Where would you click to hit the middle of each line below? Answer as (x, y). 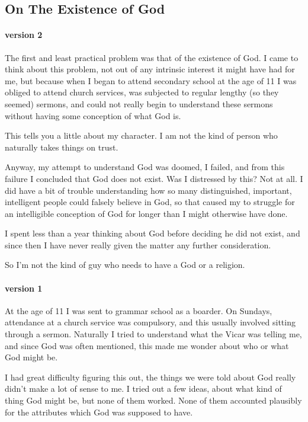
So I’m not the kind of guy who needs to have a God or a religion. (125, 265)
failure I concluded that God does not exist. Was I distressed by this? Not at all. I (154, 178)
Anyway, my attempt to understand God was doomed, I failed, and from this (145, 167)
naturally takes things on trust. (62, 147)
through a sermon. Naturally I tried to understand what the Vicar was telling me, (153, 334)
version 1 (24, 288)
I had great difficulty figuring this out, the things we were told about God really (150, 377)
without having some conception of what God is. (93, 115)
